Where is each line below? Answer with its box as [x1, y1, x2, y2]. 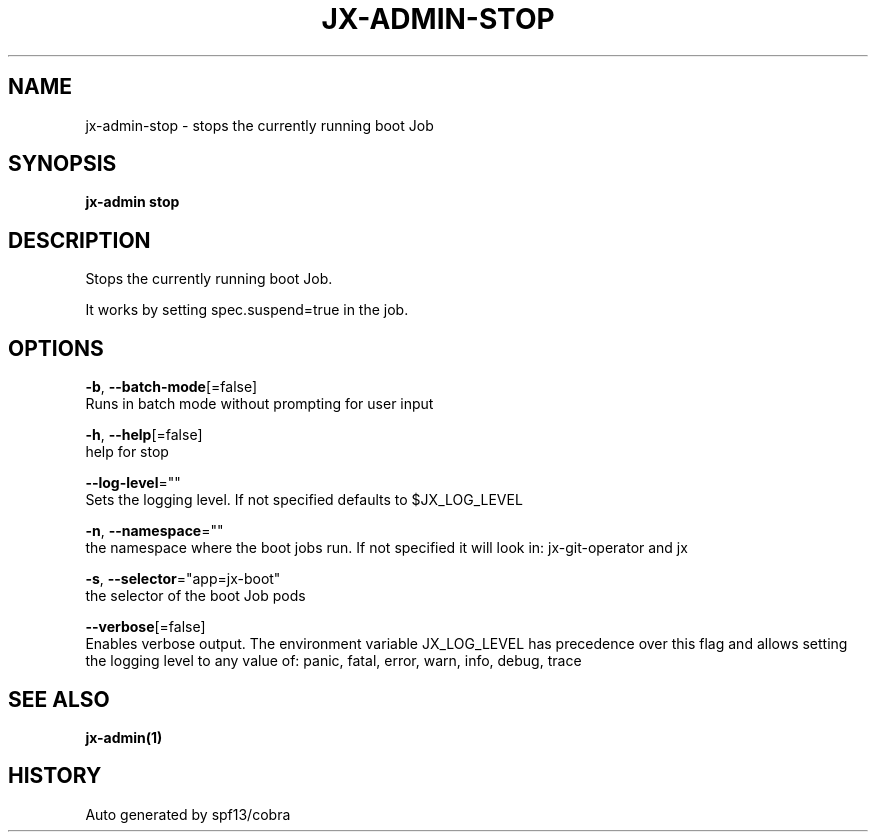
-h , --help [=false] [85, 426, 203, 444]
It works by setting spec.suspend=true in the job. [85, 301, 409, 319]
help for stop [85, 443, 169, 461]
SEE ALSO [8, 686, 110, 712]
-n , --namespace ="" [85, 522, 224, 540]
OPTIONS [8, 335, 104, 361]
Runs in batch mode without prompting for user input [85, 395, 434, 413]
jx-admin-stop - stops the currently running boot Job [85, 116, 434, 134]
